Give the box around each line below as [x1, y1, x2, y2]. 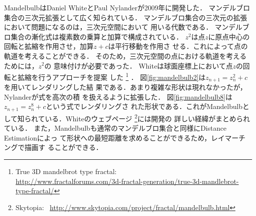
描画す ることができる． [24, 142, 103, 152]
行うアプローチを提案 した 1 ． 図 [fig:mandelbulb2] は [38, 71, 206, 82]
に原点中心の [208, 31, 250, 41]
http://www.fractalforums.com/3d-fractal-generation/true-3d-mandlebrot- [15, 176, 239, 186]
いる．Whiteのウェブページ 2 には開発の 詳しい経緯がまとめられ [45, 111, 250, 123]
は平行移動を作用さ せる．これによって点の [108, 41, 248, 51]
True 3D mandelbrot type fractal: [15, 166, 117, 176]
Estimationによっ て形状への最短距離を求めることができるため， [4, 132, 211, 143]
